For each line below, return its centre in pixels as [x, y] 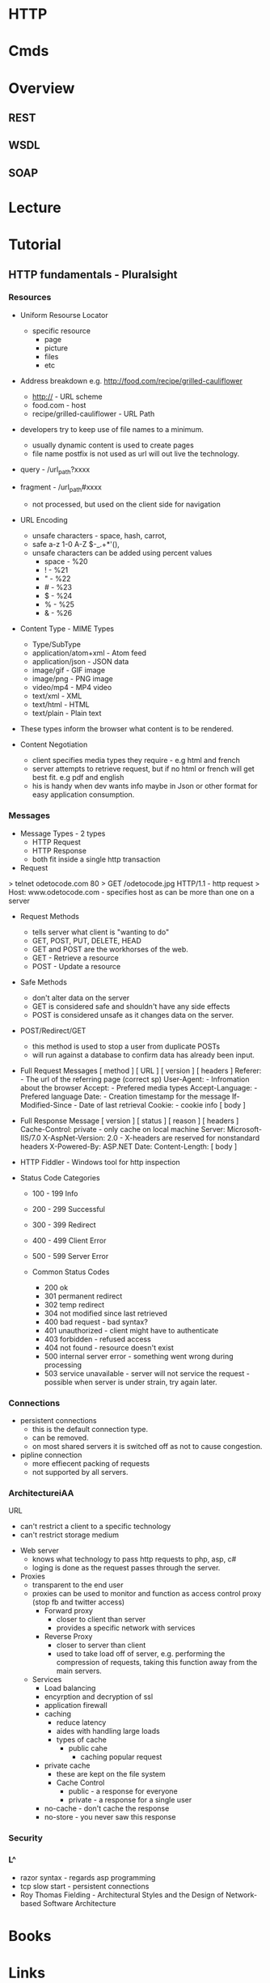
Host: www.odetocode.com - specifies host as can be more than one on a [131, 892]
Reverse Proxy [68, 1637]
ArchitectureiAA [41, 1493]
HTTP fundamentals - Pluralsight [93, 275]
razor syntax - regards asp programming [88, 1877]
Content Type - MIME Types [67, 629]
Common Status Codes [71, 1272]
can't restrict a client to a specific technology [95, 1527]
